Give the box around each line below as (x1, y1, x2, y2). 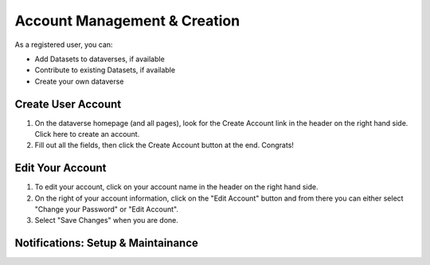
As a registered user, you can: (14, 40, 113, 49)
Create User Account (14, 97, 122, 111)
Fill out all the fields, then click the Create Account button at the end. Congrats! (34, 140, 295, 150)
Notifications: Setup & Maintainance (14, 236, 199, 250)
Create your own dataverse (34, 76, 124, 86)
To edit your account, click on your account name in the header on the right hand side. (34, 182, 319, 192)
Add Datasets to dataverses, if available (34, 54, 165, 64)
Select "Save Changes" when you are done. (34, 216, 179, 225)
